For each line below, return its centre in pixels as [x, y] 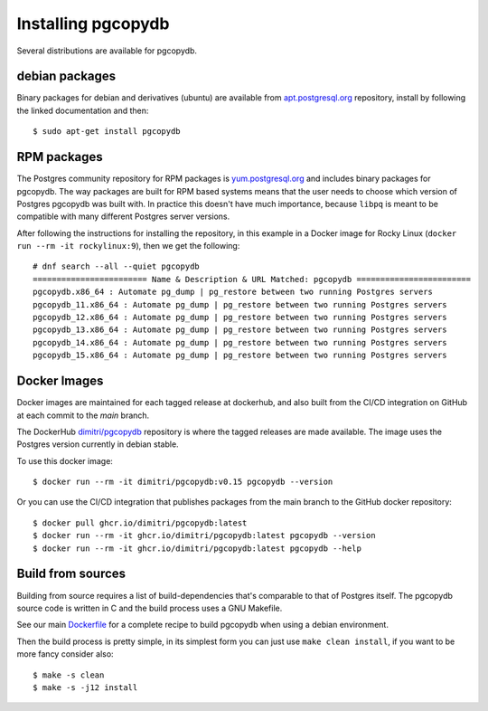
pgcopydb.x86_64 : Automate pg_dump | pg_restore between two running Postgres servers [233, 292]
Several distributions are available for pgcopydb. [107, 51]
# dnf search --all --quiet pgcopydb [117, 266]
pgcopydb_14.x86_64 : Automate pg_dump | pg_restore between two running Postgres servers [240, 342]
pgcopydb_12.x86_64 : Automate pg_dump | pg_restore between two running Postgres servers [240, 318]
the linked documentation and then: [83, 110]
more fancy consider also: [65, 654]
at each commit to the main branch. [83, 415]
